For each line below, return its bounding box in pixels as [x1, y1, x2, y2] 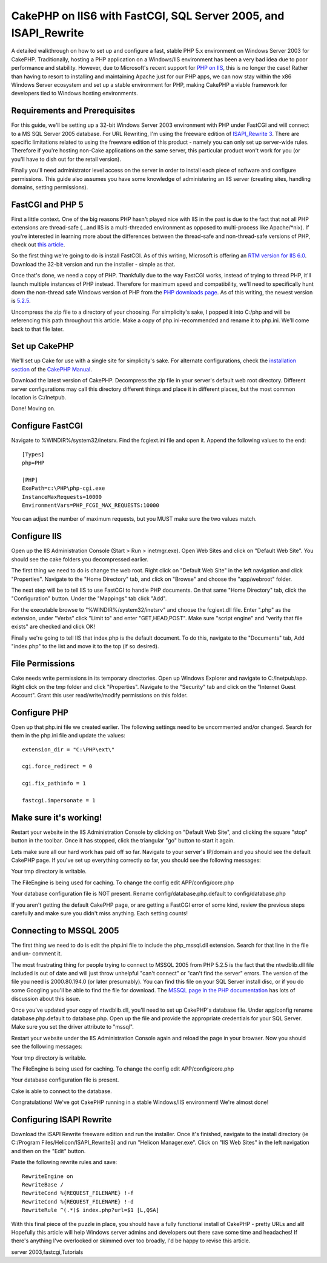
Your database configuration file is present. [11, 1076, 119, 1083]
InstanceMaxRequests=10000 [22, 493, 102, 500]
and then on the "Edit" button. [11, 1147, 86, 1154]
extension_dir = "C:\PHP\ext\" [22, 746, 115, 753]
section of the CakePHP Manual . [11, 365, 92, 373]
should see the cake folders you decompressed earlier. [11, 555, 149, 563]
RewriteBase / [22, 1181, 64, 1188]
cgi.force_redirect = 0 [22, 763, 93, 770]
